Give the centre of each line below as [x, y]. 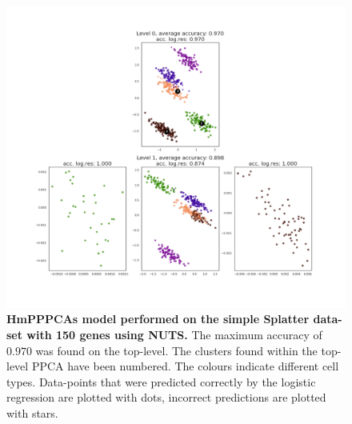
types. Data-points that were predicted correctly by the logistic [161, 381]
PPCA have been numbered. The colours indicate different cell [185, 366]
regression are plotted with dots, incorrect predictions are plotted [166, 397]
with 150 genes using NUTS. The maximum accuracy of [174, 334]
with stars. [32, 412]
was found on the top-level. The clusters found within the [176, 350]
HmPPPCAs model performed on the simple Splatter [158, 319]
